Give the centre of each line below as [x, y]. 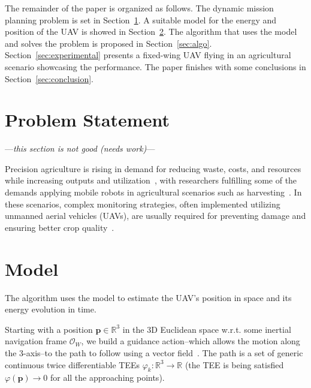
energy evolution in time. [51, 309]
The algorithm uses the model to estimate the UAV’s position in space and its [148, 297]
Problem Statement [87, 120]
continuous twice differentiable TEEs [72, 364]
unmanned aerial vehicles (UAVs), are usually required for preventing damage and [155, 216]
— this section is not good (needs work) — [80, 148]
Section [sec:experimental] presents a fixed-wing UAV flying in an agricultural [148, 55]
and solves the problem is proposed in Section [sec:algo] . [108, 43]
